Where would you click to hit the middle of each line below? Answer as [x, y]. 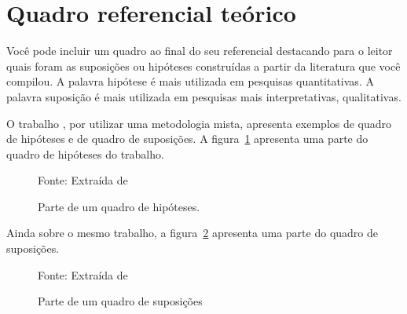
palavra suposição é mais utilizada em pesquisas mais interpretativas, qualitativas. [204, 96]
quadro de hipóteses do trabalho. [85, 153]
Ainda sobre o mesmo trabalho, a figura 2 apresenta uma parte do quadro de [192, 233]
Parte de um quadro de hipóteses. [119, 206]
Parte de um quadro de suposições [120, 301]
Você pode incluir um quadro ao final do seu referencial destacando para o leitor [200, 51]
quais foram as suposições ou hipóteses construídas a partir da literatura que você [203, 66]
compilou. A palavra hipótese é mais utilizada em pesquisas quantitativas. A [190, 81]
